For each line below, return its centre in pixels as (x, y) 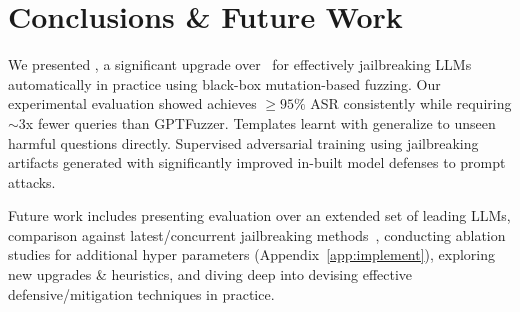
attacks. (32, 181)
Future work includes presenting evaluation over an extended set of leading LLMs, (259, 215)
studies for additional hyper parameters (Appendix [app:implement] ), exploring (252, 254)
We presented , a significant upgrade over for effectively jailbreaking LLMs (240, 64)
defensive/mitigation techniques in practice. (141, 293)
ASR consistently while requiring (411, 103)
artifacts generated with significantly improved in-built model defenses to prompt (257, 162)
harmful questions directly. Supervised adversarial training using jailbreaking (243, 142)
